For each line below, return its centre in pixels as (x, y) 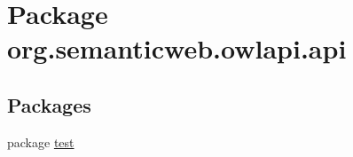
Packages (49, 104)
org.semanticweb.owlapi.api (177, 48)
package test (41, 141)
